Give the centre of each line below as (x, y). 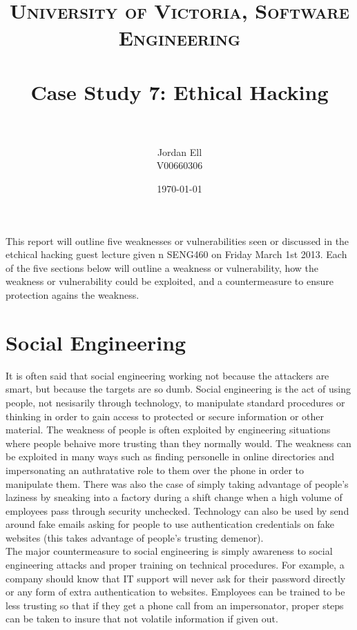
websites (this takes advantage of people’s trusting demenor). (135, 537)
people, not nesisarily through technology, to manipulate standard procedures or (175, 402)
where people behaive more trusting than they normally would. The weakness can (178, 443)
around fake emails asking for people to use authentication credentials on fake (170, 524)
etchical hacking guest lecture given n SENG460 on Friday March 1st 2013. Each (176, 254)
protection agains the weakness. (73, 295)
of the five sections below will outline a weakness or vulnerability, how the (162, 267)
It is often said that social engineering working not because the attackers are (167, 375)
